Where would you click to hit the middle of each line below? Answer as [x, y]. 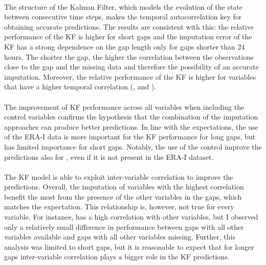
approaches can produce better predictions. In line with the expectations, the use [131, 126]
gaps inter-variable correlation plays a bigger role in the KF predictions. [117, 257]
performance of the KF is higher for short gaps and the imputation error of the [128, 37]
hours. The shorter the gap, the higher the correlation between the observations [129, 56]
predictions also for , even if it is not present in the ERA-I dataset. [109, 156]
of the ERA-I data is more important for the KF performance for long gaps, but [130, 137]
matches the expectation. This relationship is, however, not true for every [119, 207]
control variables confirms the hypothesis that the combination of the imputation [131, 117]
